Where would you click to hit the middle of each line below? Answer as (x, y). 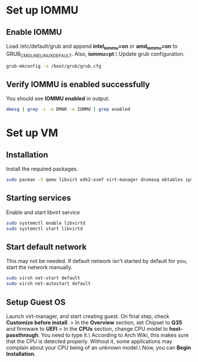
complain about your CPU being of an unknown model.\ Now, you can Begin (99, 347)
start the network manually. (39, 267)
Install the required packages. (42, 169)
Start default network (47, 247)
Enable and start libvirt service (43, 212)
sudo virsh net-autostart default (49, 284)
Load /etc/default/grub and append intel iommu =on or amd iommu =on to (92, 47)
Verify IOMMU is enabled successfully (78, 84)
